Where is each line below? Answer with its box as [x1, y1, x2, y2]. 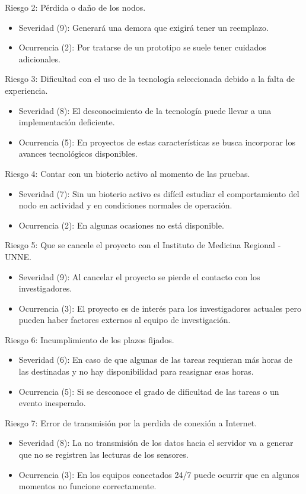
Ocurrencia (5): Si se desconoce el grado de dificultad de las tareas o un [18, 385, 279, 397]
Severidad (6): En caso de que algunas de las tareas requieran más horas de [18, 353, 293, 366]
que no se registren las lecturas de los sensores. [18, 448, 189, 461]
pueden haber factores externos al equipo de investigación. [18, 313, 231, 326]
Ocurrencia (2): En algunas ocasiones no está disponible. [18, 218, 224, 231]
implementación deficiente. [18, 116, 115, 128]
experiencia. [5, 84, 48, 96]
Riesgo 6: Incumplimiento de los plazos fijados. [5, 333, 174, 346]
